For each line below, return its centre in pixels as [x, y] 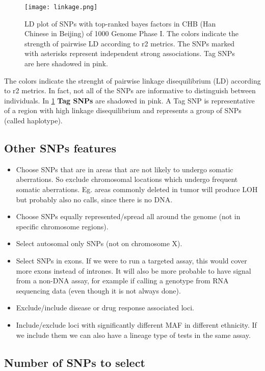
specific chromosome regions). [62, 226]
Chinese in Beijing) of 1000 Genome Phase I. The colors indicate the [131, 33]
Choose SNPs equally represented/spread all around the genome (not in [128, 216]
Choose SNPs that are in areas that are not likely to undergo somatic [125, 169]
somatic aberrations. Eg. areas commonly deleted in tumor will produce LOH [137, 189]
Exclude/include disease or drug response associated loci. [105, 308]
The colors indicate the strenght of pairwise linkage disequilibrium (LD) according [132, 80]
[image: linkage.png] [61, 7]
